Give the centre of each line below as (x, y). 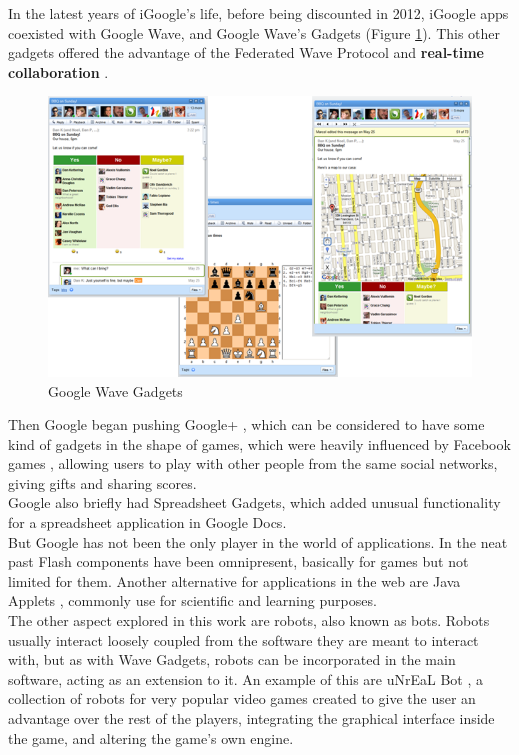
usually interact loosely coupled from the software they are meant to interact (243, 639)
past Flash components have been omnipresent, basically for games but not (238, 561)
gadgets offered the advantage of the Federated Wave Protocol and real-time (246, 52)
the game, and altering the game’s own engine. (151, 737)
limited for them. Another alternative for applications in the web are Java (234, 580)
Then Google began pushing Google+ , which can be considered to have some (246, 424)
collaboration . (58, 71)
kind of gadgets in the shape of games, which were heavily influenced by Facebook (259, 443)
